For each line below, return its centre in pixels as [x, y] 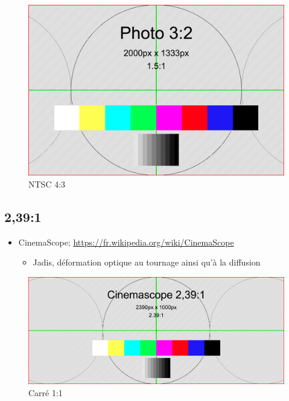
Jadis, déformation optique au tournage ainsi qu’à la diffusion [147, 262]
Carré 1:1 [46, 392]
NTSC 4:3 [47, 184]
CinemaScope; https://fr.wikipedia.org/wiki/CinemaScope [126, 242]
